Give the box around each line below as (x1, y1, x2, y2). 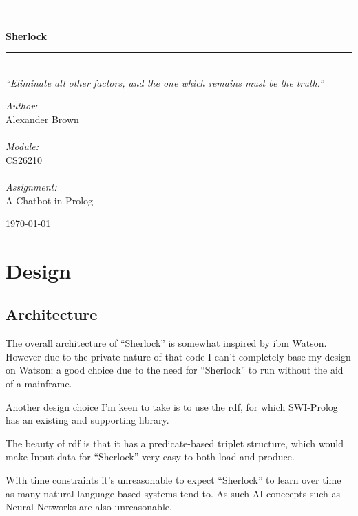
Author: (6, 98, 38, 113)
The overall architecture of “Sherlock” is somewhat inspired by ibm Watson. (6, 336, 327, 350)
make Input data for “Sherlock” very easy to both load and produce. (6, 449, 295, 464)
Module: (6, 139, 39, 153)
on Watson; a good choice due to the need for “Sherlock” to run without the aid (6, 363, 344, 377)
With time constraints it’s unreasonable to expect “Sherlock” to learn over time (6, 473, 341, 487)
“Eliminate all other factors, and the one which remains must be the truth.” (6, 75, 324, 89)
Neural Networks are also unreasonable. (6, 499, 172, 514)
